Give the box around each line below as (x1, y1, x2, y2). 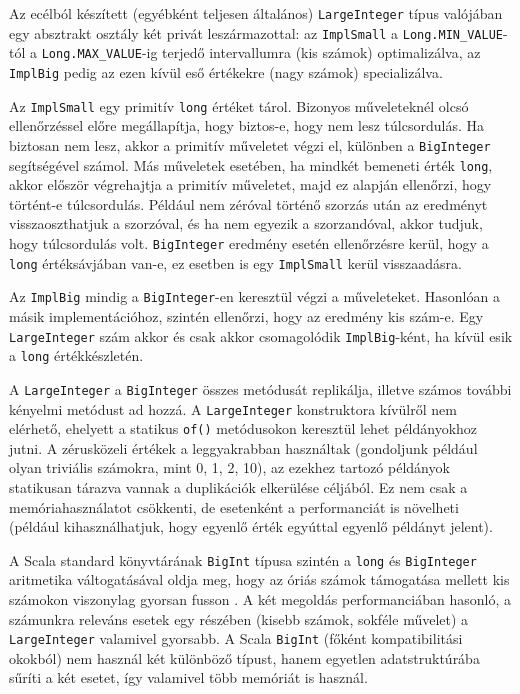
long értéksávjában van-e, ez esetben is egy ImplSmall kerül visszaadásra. (9, 252, 462, 273)
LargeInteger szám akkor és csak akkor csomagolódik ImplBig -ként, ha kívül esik (9, 325, 513, 346)
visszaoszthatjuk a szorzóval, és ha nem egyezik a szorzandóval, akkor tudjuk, (9, 213, 483, 234)
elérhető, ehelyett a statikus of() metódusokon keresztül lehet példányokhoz (9, 418, 478, 439)
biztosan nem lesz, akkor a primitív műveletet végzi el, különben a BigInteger (9, 134, 491, 155)
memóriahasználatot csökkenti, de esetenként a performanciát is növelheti (9, 496, 459, 517)
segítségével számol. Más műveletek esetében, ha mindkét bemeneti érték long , (9, 154, 493, 175)
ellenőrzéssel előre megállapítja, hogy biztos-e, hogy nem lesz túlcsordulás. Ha (9, 115, 484, 136)
